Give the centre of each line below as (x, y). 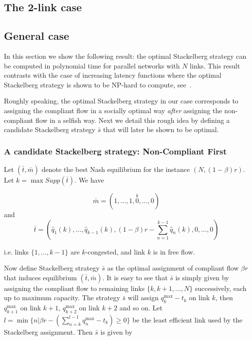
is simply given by (202, 277)
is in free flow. (174, 251)
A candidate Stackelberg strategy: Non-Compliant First (115, 151)
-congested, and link (115, 251)
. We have (89, 179)
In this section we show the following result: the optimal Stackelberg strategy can (125, 56)
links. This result (215, 65)
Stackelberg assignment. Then (48, 331)
